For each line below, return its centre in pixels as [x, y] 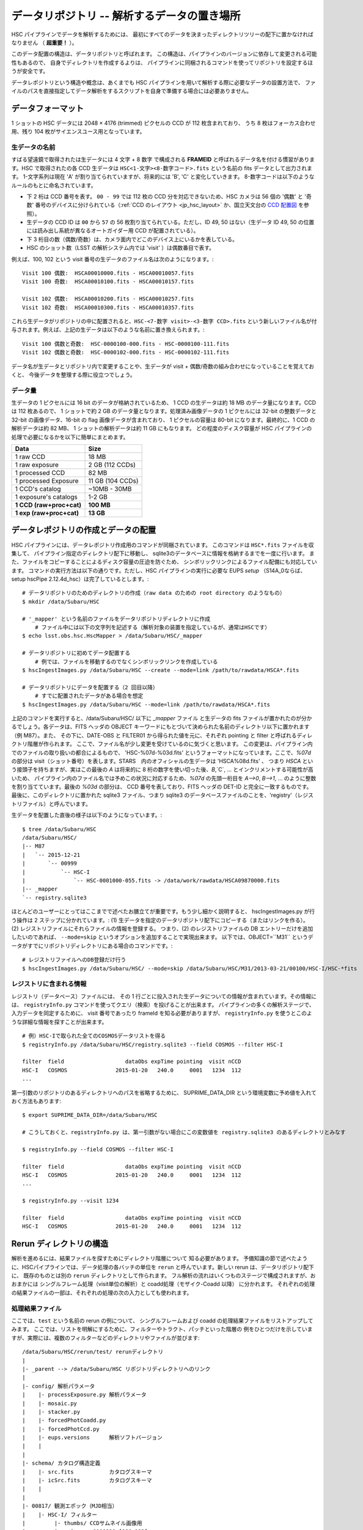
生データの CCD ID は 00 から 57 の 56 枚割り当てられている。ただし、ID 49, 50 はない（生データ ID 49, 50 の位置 [170, 222]
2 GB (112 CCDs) [112, 465]
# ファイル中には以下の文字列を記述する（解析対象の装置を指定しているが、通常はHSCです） [152, 628]
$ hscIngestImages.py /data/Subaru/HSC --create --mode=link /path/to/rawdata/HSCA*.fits [161, 670]
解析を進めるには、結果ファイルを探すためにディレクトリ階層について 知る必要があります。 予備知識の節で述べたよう [159, 1258]
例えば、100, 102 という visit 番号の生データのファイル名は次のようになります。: [112, 259]
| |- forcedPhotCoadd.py [64, 1420]
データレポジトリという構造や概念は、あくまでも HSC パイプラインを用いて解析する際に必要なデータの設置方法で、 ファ [163, 82]
